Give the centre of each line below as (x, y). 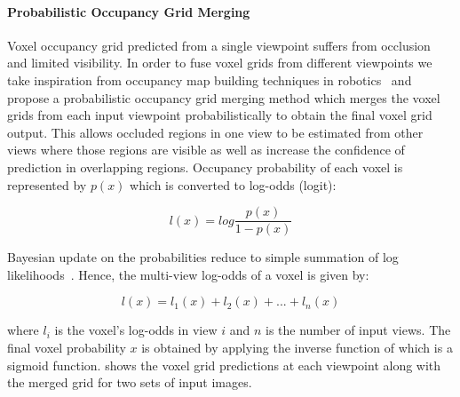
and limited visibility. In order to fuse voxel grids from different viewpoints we (220, 63)
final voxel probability (67, 347)
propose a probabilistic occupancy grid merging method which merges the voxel (224, 97)
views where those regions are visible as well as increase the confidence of (206, 150)
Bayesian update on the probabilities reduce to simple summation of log (203, 257)
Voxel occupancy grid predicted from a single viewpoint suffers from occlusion (219, 45)
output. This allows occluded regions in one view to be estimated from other (215, 132)
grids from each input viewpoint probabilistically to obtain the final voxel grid (220, 115)
